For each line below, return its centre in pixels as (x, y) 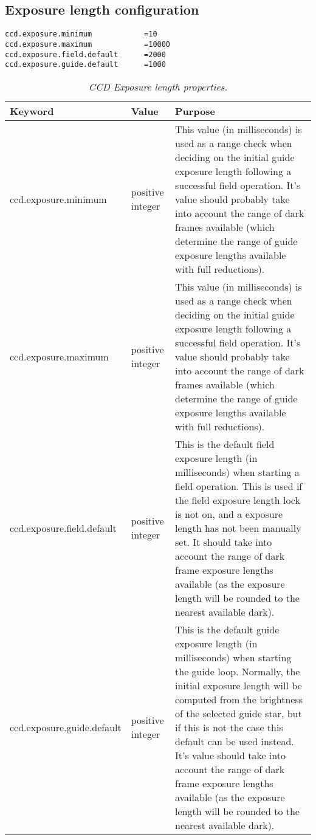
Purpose (195, 111)
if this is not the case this (229, 727)
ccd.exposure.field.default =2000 (85, 54)
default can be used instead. (235, 741)
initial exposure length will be (239, 685)
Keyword (32, 111)
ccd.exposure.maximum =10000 (88, 44)
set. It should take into (224, 542)
